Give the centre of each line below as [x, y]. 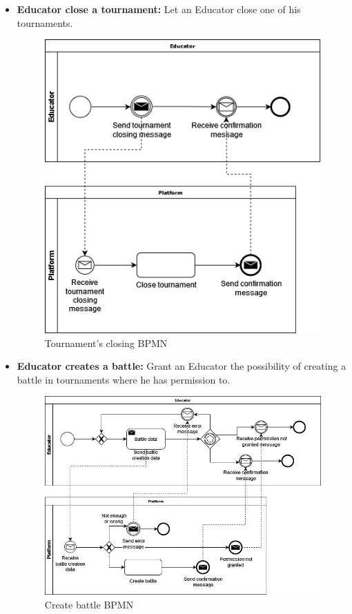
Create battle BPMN [89, 604]
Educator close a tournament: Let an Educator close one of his [159, 9]
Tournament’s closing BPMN [106, 343]
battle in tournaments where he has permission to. [124, 379]
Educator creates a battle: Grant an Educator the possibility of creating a [182, 366]
